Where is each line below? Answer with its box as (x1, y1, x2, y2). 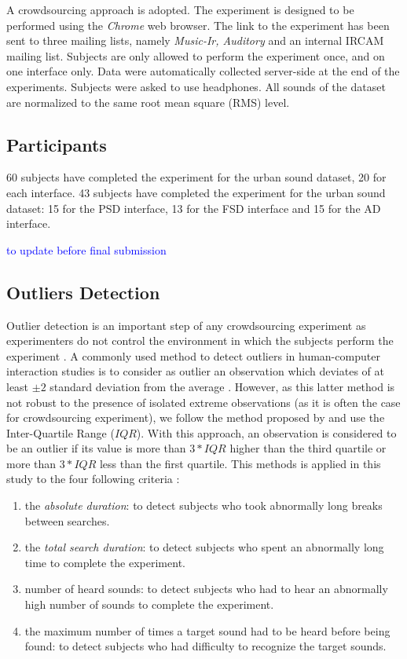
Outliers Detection (6, 280, 160, 304)
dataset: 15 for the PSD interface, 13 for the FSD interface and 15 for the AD (6, 200, 381, 216)
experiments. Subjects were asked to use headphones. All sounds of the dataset (6, 78, 386, 94)
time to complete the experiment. (24, 554, 185, 570)
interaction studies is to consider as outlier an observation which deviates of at (6, 363, 384, 379)
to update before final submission (6, 241, 167, 258)
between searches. (24, 512, 110, 529)
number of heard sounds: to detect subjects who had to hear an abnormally (24, 580, 388, 597)
